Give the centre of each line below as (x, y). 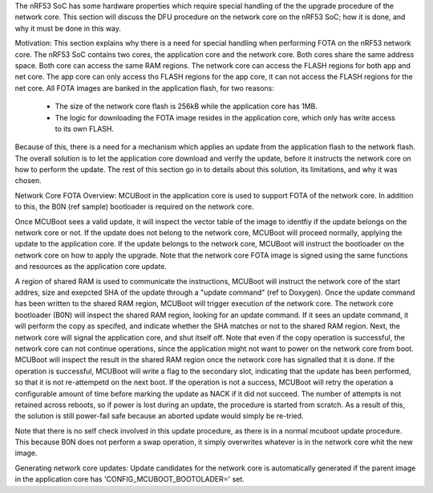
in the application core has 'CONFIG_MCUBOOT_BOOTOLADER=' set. (129, 479)
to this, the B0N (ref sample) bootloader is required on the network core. (134, 207)
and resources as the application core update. (91, 267)
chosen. (28, 181)
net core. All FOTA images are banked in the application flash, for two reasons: (144, 88)
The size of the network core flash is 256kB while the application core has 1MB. (186, 106)
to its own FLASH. (85, 128)
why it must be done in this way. (68, 28)
